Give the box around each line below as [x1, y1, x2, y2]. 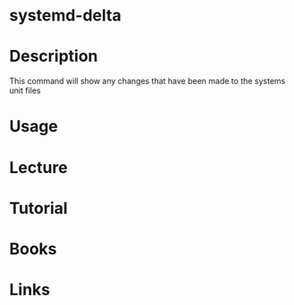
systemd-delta [9, 5, 122, 26]
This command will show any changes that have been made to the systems [9, 76, 286, 87]
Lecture [9, 157, 69, 177]
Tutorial [9, 198, 69, 218]
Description [9, 46, 98, 67]
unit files [9, 86, 41, 96]
